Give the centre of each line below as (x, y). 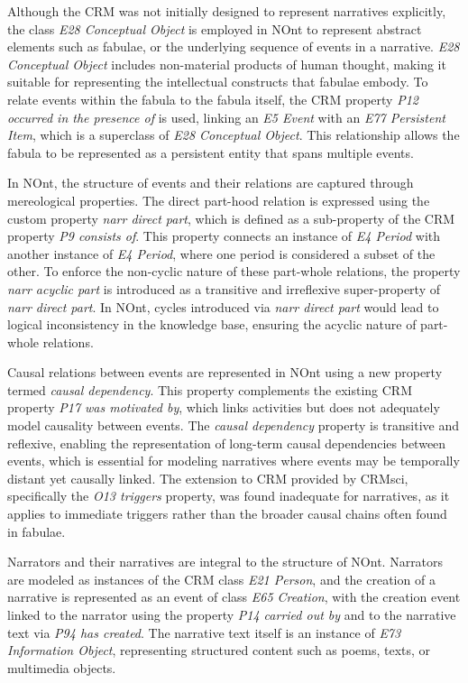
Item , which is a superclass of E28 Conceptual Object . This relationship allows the (234, 135)
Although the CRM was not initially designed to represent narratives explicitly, (227, 11)
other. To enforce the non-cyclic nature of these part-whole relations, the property (234, 271)
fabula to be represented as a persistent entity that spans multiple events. (211, 152)
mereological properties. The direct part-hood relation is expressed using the (219, 200)
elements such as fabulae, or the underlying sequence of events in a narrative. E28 (234, 46)
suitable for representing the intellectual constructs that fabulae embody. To (218, 82)
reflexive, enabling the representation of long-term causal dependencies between (227, 443)
